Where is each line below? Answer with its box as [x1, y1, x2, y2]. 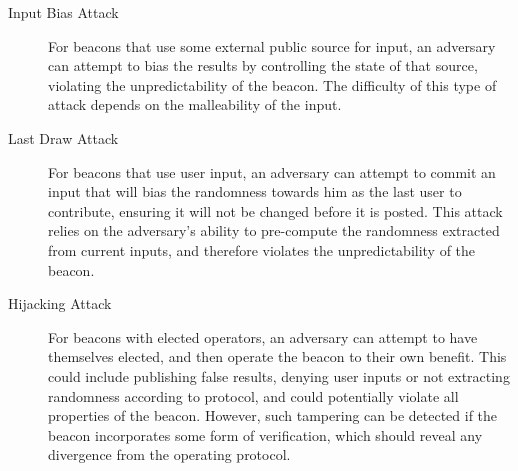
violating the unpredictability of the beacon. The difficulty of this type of [48, 74, 497, 95]
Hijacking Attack [8, 293, 112, 314]
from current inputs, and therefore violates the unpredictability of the [48, 239, 476, 260]
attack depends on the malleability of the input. [48, 94, 342, 115]
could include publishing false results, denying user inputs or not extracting [48, 365, 510, 386]
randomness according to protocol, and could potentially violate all [48, 385, 459, 406]
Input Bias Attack [8, 2, 119, 22]
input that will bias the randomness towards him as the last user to [48, 181, 462, 202]
